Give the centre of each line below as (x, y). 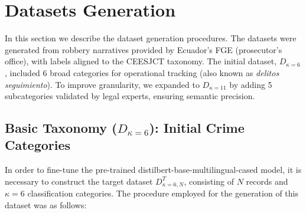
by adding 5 (251, 84)
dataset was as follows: (46, 204)
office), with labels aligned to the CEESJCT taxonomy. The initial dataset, (141, 61)
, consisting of (209, 181)
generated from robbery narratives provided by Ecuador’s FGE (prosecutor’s (144, 49)
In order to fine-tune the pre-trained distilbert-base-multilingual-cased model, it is (153, 170)
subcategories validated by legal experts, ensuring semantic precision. (130, 96)
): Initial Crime (197, 128)
